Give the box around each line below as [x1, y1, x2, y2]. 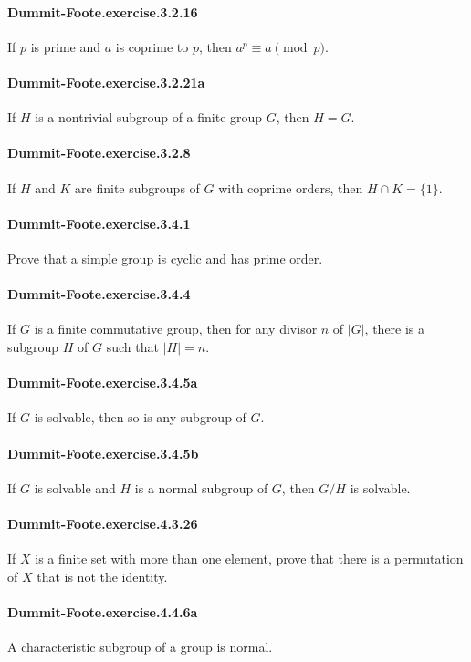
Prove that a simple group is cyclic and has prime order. [7, 248, 323, 267]
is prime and [30, 36, 101, 56]
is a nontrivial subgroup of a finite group [35, 108, 263, 127]
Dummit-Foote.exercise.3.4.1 [7, 213, 191, 233]
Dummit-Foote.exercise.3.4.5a [7, 373, 198, 392]
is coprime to [115, 36, 189, 56]
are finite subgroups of [75, 178, 200, 197]
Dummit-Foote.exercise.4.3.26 [7, 513, 198, 533]
